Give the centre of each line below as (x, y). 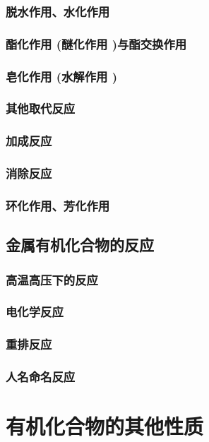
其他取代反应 (41, 108)
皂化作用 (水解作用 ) (62, 76)
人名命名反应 (41, 377)
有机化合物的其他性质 (105, 426)
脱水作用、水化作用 (58, 11)
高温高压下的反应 (52, 279)
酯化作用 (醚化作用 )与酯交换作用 (96, 43)
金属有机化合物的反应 (80, 245)
